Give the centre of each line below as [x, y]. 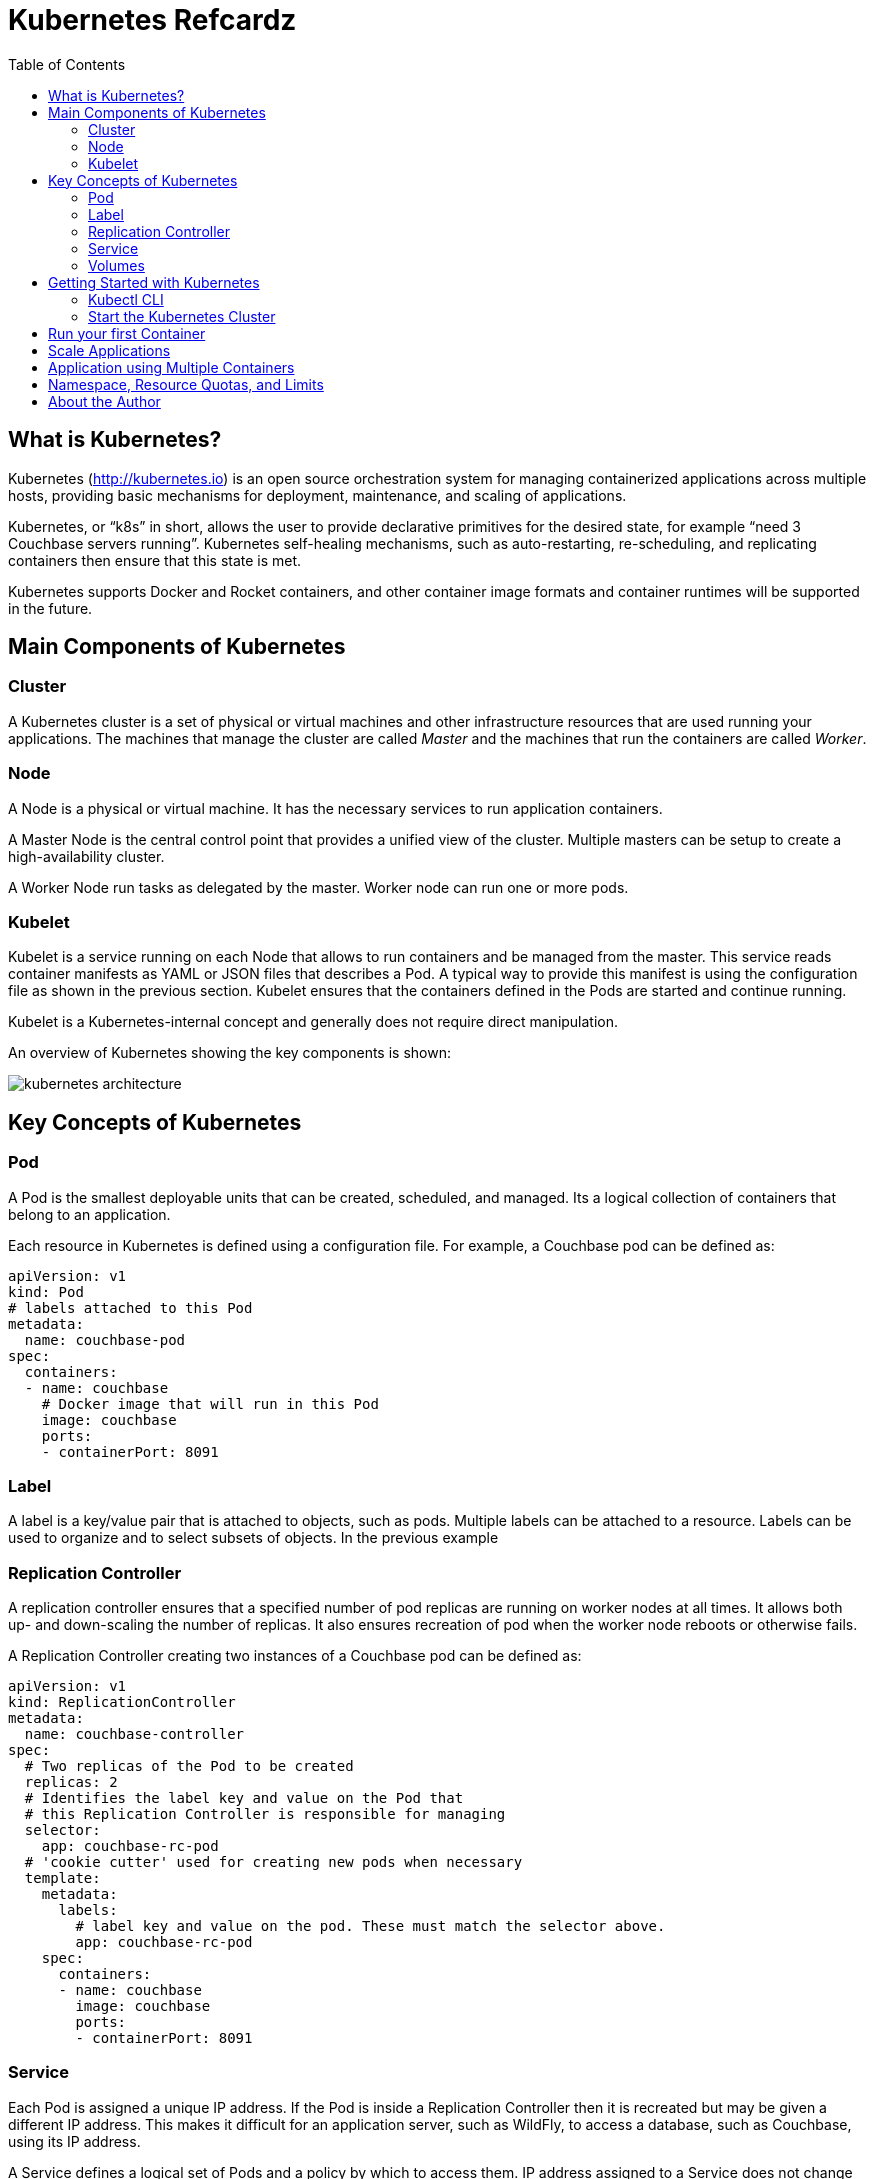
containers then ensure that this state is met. [155, 560]
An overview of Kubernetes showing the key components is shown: [229, 1053]
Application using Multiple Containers [171, 367]
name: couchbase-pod [105, 1339]
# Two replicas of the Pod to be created [189, 1766]
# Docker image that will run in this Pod [210, 1403]
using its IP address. [74, 2141]
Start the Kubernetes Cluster [182, 316]
